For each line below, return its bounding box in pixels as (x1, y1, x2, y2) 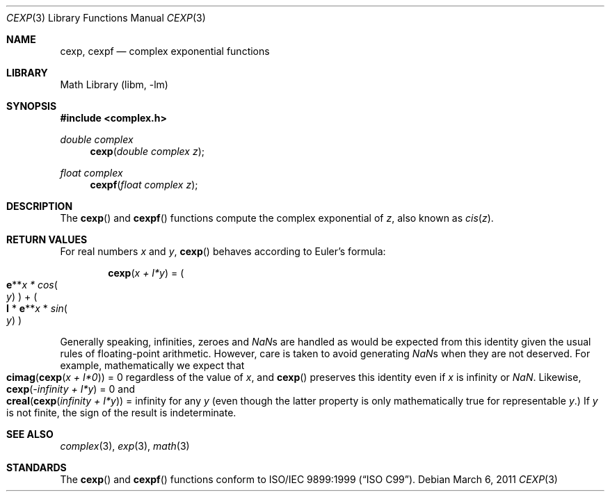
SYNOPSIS (6, 100, 57, 112)
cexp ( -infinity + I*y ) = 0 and (6, 383, 136, 395)
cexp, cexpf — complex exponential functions (60, 45, 270, 57)
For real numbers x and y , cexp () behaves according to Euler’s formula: (60, 245, 386, 257)
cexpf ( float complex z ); (90, 179, 198, 190)
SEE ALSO (6, 428, 54, 440)
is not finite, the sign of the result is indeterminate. (6, 407, 236, 418)
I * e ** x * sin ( (6, 302, 67, 314)
